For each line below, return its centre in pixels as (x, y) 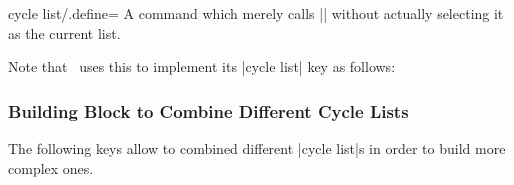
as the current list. (64, 32)
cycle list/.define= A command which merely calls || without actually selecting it (256, 13)
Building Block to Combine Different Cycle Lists (208, 110)
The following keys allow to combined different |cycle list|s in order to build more (257, 148)
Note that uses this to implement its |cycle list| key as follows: (202, 66)
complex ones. (51, 167)
